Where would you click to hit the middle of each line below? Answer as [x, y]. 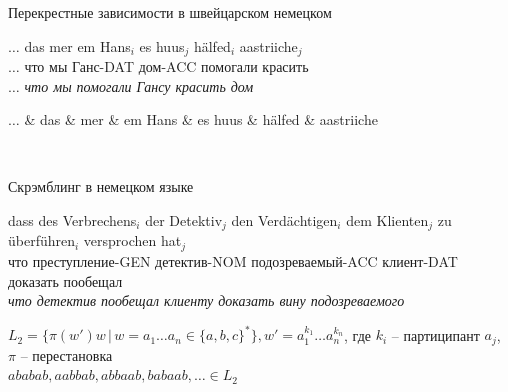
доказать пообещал [65, 280]
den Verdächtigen [284, 220]
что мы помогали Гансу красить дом [139, 85]
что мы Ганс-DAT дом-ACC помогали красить [166, 66]
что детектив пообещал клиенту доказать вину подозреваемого [206, 300]
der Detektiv [184, 220]
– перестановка [66, 354]
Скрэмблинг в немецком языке [101, 186]
